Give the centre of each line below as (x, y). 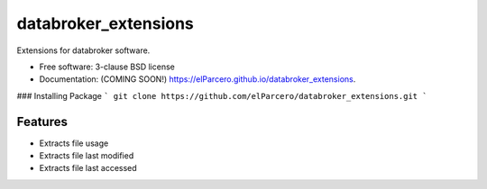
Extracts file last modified (87, 156)
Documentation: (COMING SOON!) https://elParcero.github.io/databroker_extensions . (198, 79)
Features (42, 121)
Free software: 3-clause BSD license (107, 67)
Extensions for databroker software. (83, 50)
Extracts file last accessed (88, 168)
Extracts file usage (74, 143)
